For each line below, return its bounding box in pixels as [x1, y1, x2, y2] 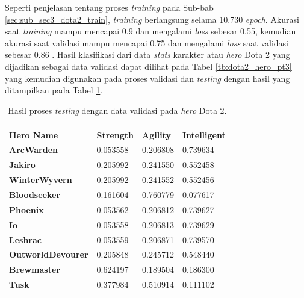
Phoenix [9, 203, 44, 216]
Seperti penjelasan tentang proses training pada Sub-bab [5, 1, 214, 13]
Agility [141, 128, 171, 141]
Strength [96, 128, 134, 141]
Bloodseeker [9, 188, 61, 200]
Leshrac [9, 233, 42, 246]
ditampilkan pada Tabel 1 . [5, 84, 103, 96]
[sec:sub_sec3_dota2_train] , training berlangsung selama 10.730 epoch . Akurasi [5, 13, 299, 25]
